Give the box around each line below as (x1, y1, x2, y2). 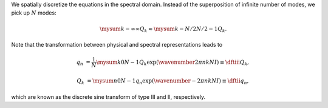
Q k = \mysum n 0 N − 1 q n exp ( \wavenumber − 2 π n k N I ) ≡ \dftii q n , (77, 78, 249, 86)
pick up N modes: (11, 9, 57, 16)
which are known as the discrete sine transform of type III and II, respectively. (11, 93, 206, 100)
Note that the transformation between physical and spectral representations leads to (11, 41, 223, 49)
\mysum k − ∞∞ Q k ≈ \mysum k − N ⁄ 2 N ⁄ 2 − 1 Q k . (99, 25, 227, 33)
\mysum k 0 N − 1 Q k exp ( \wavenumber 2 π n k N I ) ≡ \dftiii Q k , (96, 58, 249, 67)
